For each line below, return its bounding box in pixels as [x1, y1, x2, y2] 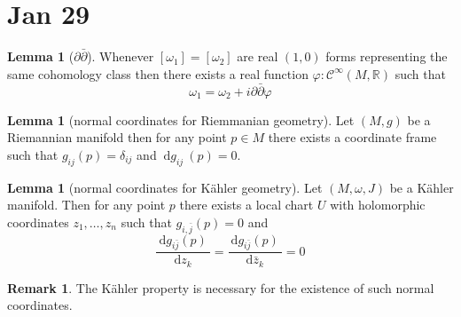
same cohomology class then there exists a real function [7, 64, 309, 83]
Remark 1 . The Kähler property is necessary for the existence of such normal [7, 278, 434, 297]
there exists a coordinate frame [268, 128, 437, 147]
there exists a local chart [179, 195, 314, 214]
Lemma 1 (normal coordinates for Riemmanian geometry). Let [7, 110, 355, 129]
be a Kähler [389, 178, 454, 196]
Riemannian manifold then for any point [7, 128, 227, 147]
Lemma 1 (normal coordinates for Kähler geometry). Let [7, 178, 323, 196]
